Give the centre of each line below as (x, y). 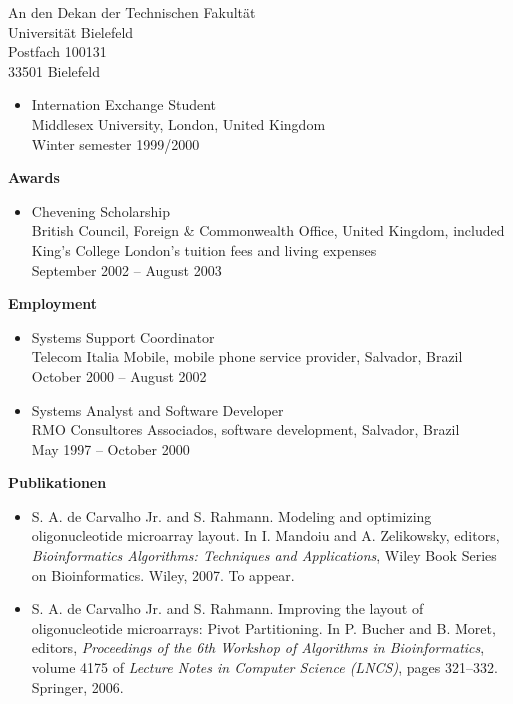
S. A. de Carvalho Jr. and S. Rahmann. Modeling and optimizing (231, 515)
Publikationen (57, 482)
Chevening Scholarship (100, 210)
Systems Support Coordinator (123, 336)
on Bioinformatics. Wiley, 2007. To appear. (163, 574)
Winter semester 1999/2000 (115, 143)
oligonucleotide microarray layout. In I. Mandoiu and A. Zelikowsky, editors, (265, 535)
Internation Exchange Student (124, 104)
